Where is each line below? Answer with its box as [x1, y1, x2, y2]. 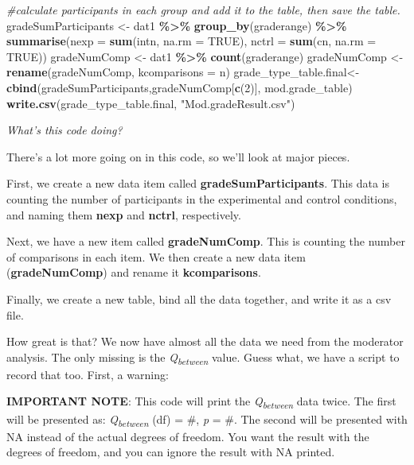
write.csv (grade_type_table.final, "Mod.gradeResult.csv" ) [6, 95, 295, 111]
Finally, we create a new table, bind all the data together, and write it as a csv [6, 290, 392, 307]
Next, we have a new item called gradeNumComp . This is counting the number [6, 233, 405, 250]
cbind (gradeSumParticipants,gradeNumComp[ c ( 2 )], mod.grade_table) [6, 79, 353, 95]
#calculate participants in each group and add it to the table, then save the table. [6, 2, 400, 17]
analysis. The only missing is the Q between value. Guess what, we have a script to [6, 348, 400, 367]
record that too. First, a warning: [6, 366, 169, 382]
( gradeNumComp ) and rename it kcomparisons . [6, 264, 261, 281]
